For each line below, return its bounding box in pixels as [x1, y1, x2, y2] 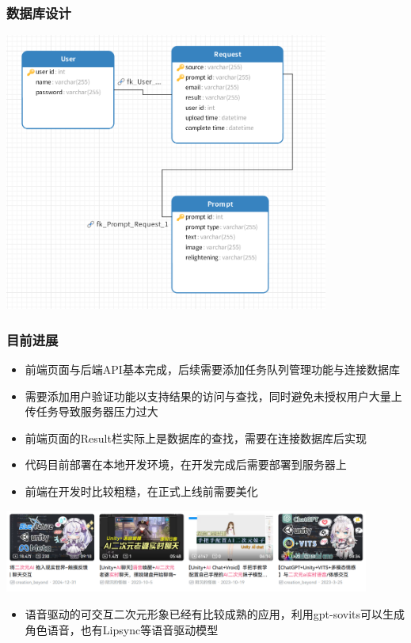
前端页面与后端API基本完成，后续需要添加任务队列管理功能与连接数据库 [25, 361, 400, 378]
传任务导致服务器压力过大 [25, 403, 158, 420]
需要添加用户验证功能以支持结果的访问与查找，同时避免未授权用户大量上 [25, 387, 402, 404]
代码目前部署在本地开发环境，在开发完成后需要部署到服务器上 [25, 456, 347, 473]
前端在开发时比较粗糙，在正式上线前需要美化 [25, 483, 258, 499]
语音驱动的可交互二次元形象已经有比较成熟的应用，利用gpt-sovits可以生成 [25, 605, 405, 622]
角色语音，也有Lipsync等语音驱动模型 [25, 621, 219, 637]
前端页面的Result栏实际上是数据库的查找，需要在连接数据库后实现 [25, 429, 367, 446]
